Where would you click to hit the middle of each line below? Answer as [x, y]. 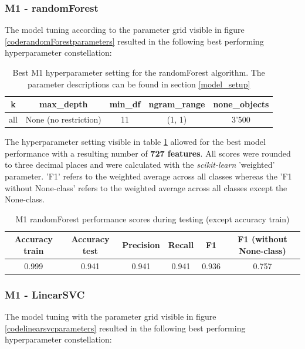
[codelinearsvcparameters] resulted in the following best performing [125, 328]
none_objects [241, 104]
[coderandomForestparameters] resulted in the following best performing [134, 41]
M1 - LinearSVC [45, 294]
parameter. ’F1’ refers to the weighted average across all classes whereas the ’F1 [148, 176]
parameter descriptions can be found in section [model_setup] [139, 84]
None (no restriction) [63, 119]
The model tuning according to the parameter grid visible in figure [125, 30]
